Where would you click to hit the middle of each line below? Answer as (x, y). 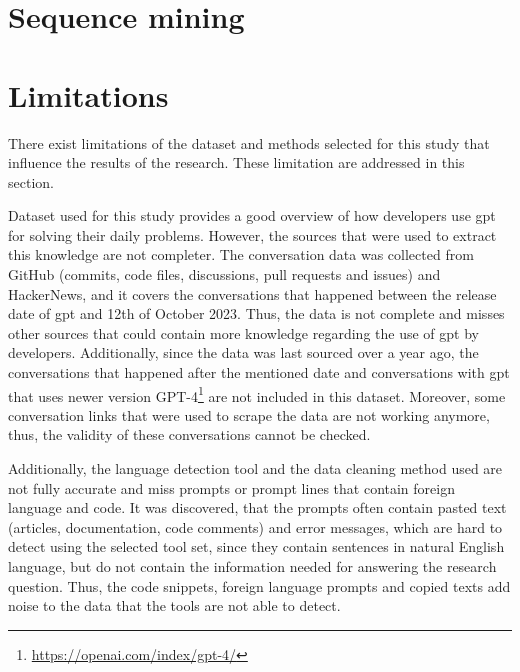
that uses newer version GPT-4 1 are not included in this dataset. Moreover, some (257, 394)
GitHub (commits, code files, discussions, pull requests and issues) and (224, 274)
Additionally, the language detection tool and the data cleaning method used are (255, 468)
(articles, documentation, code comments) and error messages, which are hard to (255, 526)
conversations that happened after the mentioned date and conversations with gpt (259, 372)
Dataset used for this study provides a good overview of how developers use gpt (252, 215)
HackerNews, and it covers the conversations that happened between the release (252, 293)
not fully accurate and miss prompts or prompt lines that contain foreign (231, 487)
